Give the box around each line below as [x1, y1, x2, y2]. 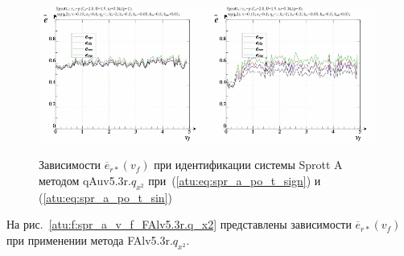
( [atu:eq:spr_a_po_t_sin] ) [39, 188, 172, 205]
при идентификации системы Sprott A [154, 156, 343, 173]
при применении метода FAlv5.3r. [6, 231, 173, 248]
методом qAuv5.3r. [39, 171, 131, 188]
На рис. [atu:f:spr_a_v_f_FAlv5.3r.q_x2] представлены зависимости [6, 216, 352, 233]
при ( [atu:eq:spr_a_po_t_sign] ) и [148, 171, 321, 188]
